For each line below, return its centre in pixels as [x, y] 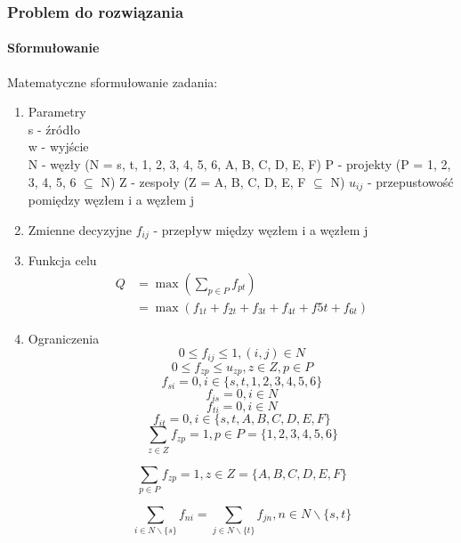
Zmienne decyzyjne [80, 229]
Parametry [57, 112]
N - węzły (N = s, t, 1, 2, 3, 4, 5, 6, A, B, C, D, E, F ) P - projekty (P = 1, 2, [239, 164]
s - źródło [54, 129]
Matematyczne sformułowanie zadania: [113, 81]
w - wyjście [58, 146]
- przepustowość [410, 181]
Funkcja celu [62, 260]
